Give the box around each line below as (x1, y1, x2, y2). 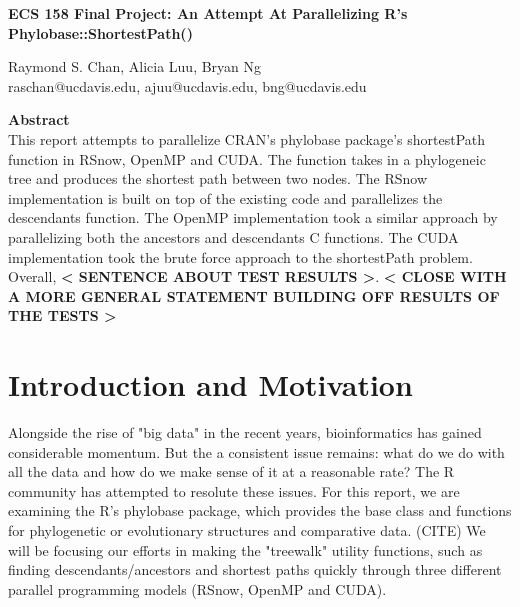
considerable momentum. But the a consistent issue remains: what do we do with (8, 441, 505, 462)
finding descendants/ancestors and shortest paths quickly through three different (8, 559, 502, 580)
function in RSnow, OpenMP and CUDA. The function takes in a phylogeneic (8, 148, 486, 169)
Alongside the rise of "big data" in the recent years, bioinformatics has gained (8, 422, 482, 443)
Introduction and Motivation (8, 364, 413, 405)
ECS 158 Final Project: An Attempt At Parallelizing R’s (8, 3, 408, 23)
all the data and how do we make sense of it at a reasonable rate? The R (8, 461, 455, 482)
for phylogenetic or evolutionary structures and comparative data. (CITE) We (8, 520, 486, 540)
